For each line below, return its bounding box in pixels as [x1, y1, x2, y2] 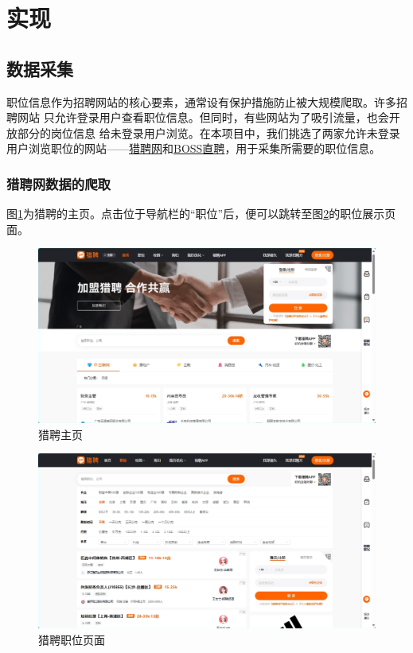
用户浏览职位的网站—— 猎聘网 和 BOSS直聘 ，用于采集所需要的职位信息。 [6, 140, 381, 157]
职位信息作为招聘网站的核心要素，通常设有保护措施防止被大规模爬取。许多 [6, 93, 396, 110]
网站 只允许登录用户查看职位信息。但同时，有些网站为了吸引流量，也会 [17, 109, 389, 126]
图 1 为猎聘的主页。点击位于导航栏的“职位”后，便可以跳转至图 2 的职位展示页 [6, 205, 396, 222]
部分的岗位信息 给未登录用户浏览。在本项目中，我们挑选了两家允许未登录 [17, 124, 400, 141]
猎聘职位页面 [38, 631, 105, 647]
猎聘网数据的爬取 [6, 173, 111, 193]
